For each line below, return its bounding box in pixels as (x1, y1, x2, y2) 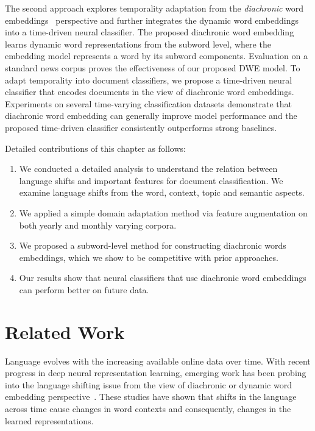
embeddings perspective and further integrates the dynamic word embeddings (5, 13, 299, 26)
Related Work (5, 319, 125, 344)
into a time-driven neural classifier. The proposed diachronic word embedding (5, 26, 294, 38)
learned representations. (5, 414, 94, 427)
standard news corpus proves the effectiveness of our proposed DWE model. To (5, 61, 300, 74)
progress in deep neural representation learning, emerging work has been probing (5, 366, 306, 379)
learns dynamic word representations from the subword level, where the (5, 37, 271, 50)
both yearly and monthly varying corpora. (19, 218, 177, 231)
